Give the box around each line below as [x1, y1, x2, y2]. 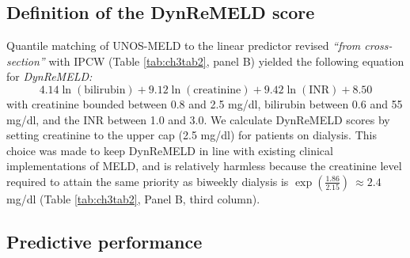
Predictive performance [6, 229, 203, 253]
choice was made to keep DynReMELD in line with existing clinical [6, 142, 333, 158]
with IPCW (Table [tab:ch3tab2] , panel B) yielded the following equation [48, 52, 404, 69]
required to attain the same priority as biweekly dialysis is [6, 173, 289, 189]
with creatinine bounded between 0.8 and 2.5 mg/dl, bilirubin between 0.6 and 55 [6, 95, 403, 112]
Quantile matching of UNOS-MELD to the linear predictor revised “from [6, 37, 361, 54]
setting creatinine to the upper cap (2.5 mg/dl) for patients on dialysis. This [6, 127, 377, 143]
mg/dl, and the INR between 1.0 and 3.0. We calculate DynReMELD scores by [6, 111, 390, 127]
